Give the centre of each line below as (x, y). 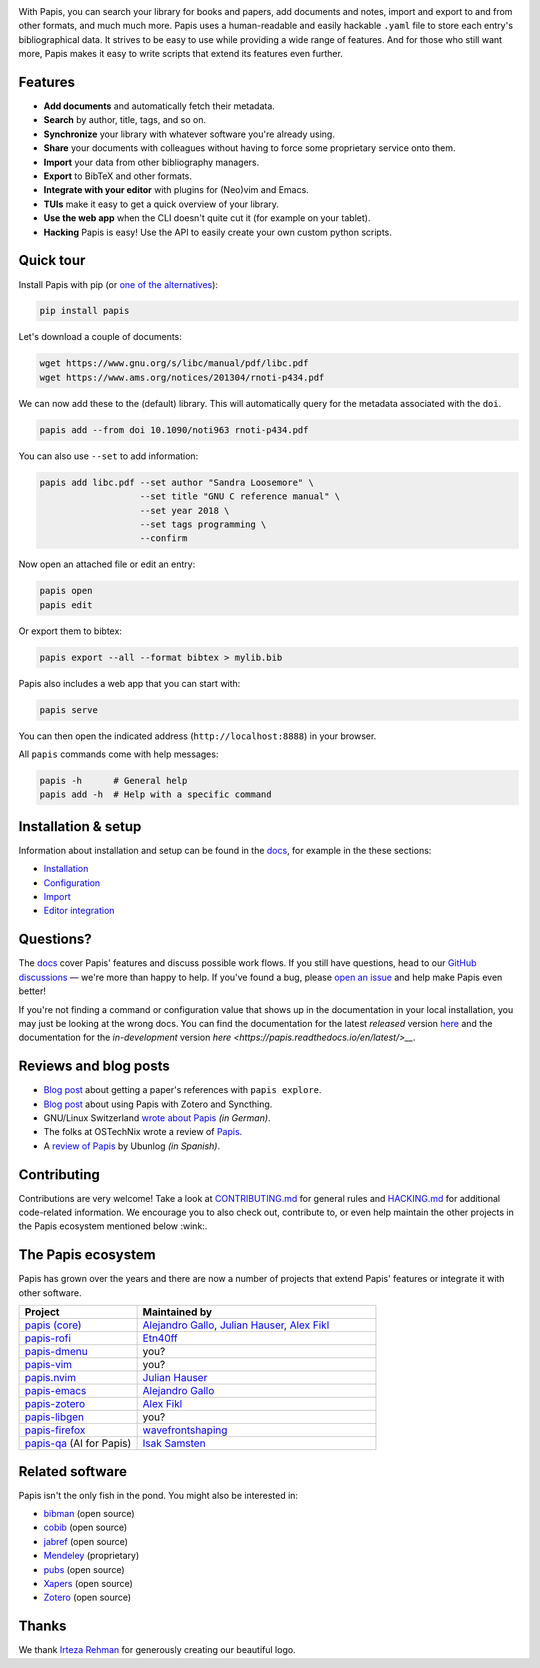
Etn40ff (160, 1338)
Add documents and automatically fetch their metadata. (159, 106)
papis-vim (48, 1365)
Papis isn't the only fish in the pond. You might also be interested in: (158, 1495)
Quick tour (52, 260)
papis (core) (53, 1325)
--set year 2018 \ (184, 510)
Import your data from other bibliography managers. (151, 162)
